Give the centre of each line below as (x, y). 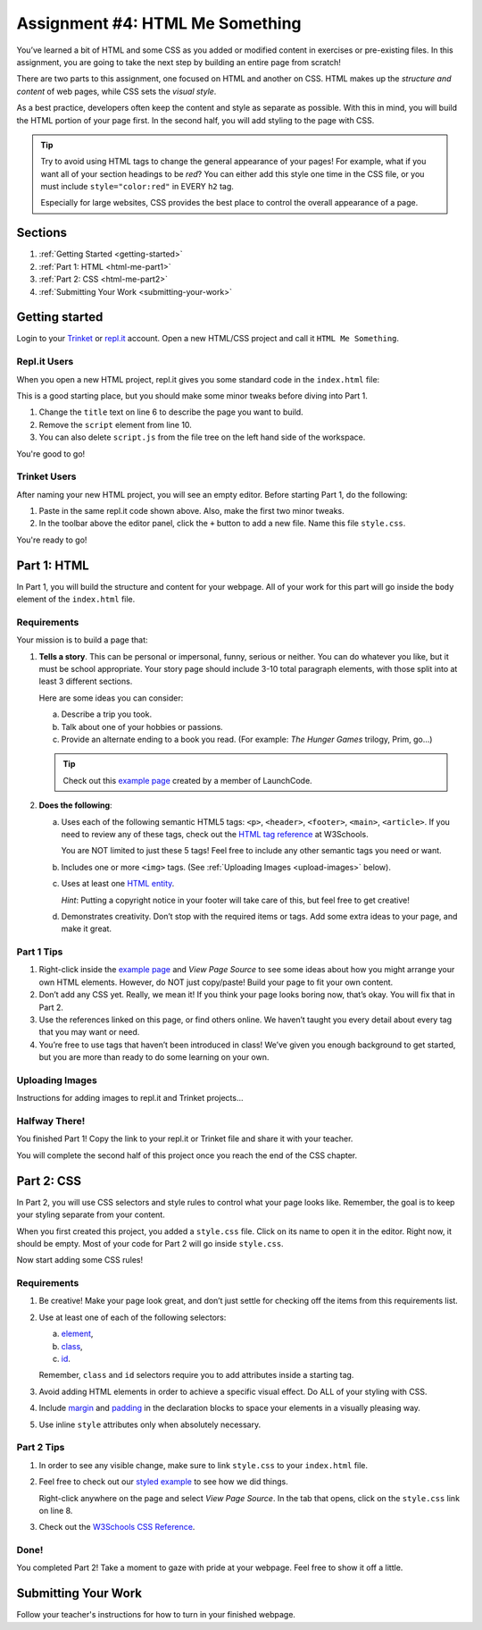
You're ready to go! (52, 540)
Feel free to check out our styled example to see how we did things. (164, 1482)
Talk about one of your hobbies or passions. (142, 727)
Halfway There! (51, 1122)
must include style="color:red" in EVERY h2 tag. (137, 187)
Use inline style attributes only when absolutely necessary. (150, 1424)
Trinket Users (46, 476)
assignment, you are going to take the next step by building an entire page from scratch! (179, 62)
